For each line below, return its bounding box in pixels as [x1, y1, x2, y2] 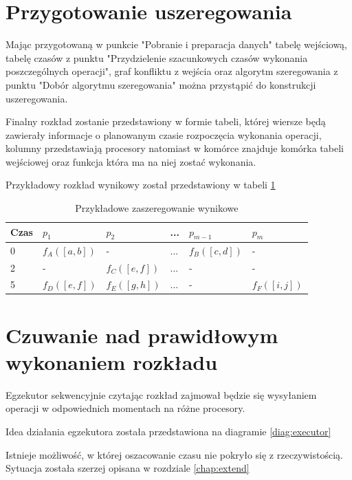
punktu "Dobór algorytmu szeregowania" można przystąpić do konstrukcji [5, 77, 316, 91]
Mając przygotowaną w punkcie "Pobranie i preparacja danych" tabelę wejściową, [5, 37, 348, 52]
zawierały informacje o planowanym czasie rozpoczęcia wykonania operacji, [5, 127, 322, 142]
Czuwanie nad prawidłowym [5, 320, 278, 349]
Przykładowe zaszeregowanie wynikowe [75, 201, 239, 215]
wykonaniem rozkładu [5, 347, 218, 375]
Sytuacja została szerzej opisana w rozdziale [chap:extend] [5, 461, 250, 475]
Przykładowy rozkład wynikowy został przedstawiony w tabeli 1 [5, 177, 276, 192]
